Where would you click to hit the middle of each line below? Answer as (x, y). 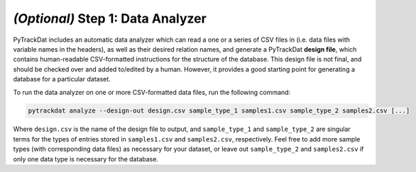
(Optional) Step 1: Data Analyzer (110, 18)
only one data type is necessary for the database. (86, 159)
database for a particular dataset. (62, 79)
